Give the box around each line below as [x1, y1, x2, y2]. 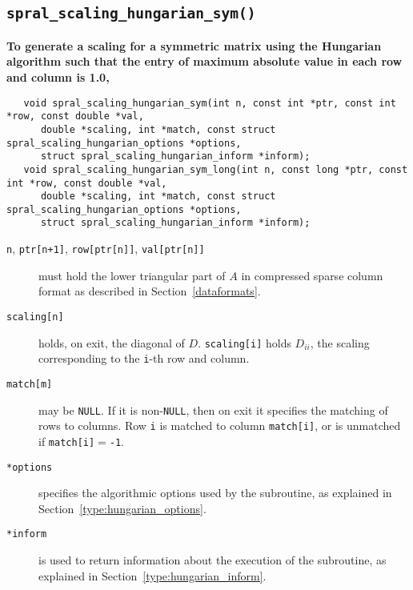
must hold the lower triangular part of [38, 267, 226, 283]
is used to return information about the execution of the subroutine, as [38, 552, 387, 568]
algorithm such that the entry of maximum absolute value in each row [6, 53, 403, 70]
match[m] [6, 378, 53, 390]
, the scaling [310, 334, 370, 351]
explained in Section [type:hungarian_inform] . [38, 567, 267, 584]
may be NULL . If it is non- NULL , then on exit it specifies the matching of [38, 401, 388, 418]
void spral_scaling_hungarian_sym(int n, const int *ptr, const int [23, 97, 396, 109]
